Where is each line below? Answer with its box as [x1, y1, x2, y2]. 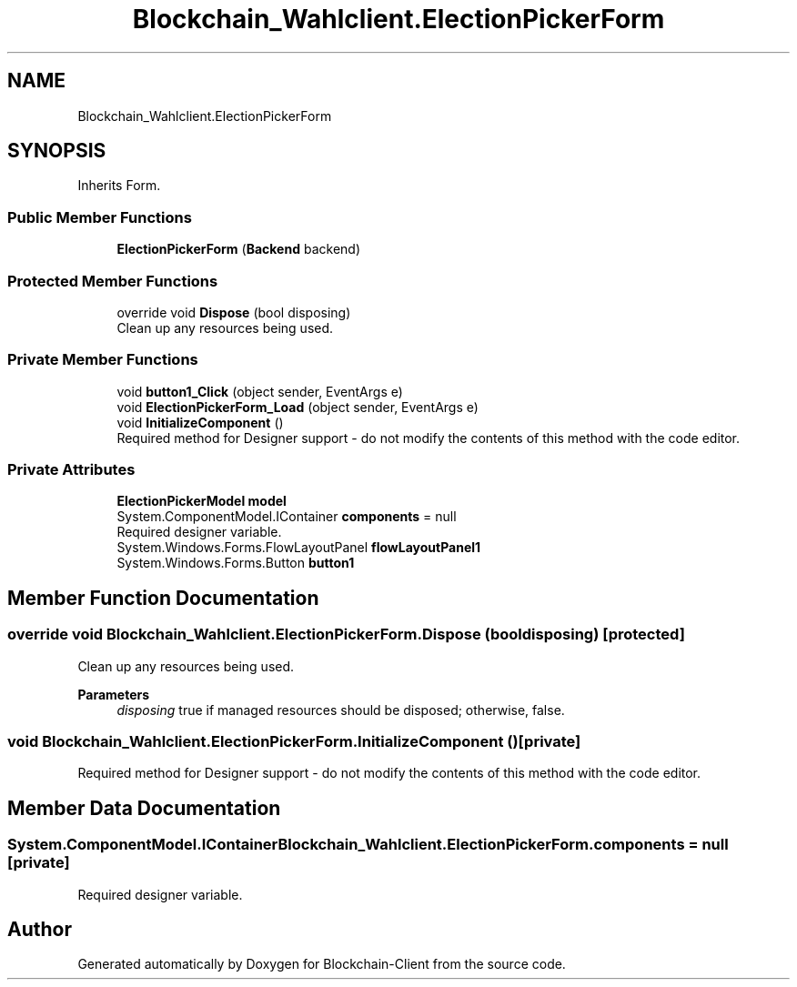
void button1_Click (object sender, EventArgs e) [116, 383, 403, 399]
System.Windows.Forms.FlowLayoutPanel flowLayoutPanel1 [116, 539, 481, 556]
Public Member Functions [7, 207, 192, 227]
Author [7, 918, 72, 942]
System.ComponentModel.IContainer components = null [116, 509, 457, 525]
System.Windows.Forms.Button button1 [116, 555, 355, 571]
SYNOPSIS [7, 139, 106, 163]
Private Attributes [7, 460, 136, 479]
